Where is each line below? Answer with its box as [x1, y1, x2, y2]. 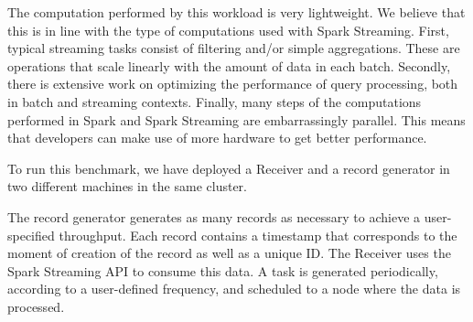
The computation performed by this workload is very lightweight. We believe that [7, 3, 466, 21]
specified [7, 225, 55, 244]
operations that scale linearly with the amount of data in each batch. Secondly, [7, 56, 451, 75]
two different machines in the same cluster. [7, 177, 247, 196]
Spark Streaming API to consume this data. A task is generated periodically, [7, 261, 438, 280]
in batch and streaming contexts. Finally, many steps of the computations [7, 91, 422, 111]
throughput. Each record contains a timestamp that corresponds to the [59, 225, 457, 244]
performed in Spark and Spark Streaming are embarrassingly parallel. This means [7, 110, 466, 129]
